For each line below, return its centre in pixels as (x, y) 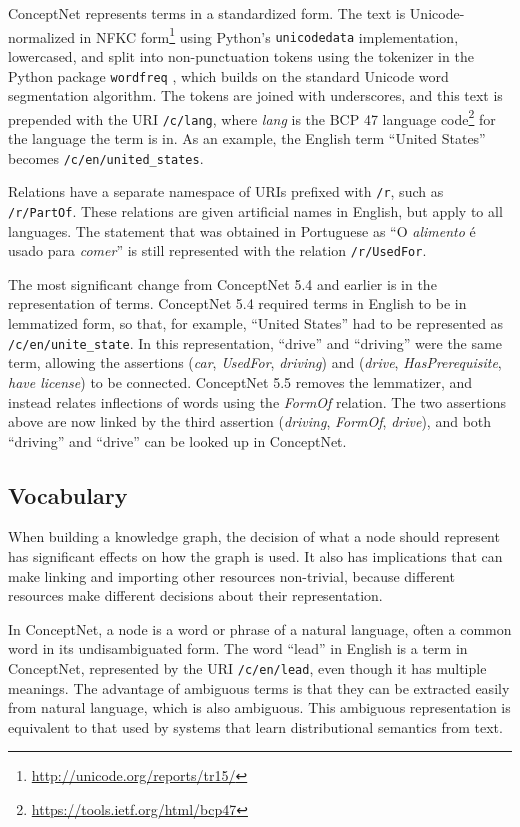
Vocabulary (68, 494)
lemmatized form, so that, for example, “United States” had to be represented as (256, 323)
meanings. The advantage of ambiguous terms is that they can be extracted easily (259, 687)
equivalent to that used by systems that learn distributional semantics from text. (255, 726)
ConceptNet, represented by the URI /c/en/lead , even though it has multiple (247, 668)
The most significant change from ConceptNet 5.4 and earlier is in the (222, 283)
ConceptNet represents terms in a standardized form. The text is (207, 13)
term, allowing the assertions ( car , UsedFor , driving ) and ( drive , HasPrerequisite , (255, 362)
